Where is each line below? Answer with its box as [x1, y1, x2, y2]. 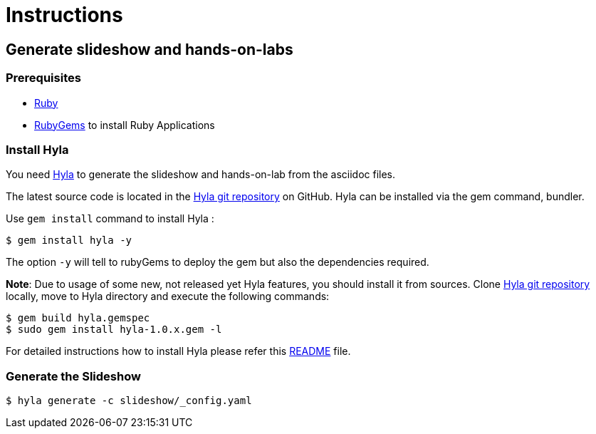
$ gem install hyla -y [6, 234, 132, 247]
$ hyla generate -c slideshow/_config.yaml [6, 395, 252, 407]
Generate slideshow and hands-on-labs [6, 40, 293, 58]
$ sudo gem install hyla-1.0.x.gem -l [6, 324, 222, 336]
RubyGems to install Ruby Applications [34, 118, 215, 131]
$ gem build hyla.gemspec [6, 312, 150, 324]
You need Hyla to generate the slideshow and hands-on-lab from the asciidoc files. [6, 168, 396, 181]
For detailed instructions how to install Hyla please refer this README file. [6, 345, 351, 358]
